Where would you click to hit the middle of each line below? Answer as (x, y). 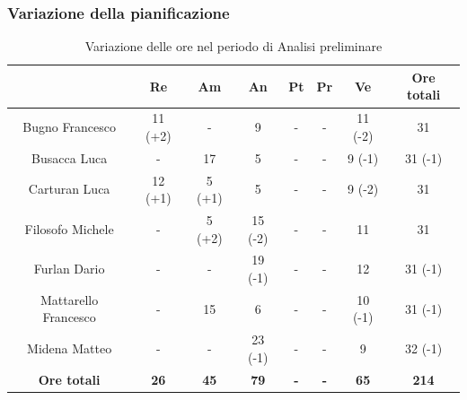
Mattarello (70, 299)
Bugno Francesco (69, 127)
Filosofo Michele (69, 228)
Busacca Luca (70, 157)
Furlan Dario (69, 269)
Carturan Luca (69, 189)
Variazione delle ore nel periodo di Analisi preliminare (233, 46)
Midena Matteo (70, 348)
